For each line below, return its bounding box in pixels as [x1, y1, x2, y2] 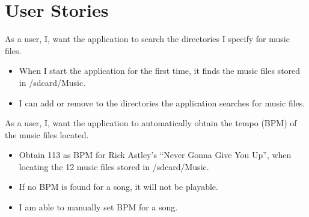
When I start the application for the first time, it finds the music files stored [19, 64, 301, 77]
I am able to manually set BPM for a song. [19, 201, 178, 213]
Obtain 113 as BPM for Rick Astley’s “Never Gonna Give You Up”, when [19, 148, 292, 161]
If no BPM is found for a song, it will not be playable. [19, 180, 218, 193]
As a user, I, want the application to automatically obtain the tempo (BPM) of [5, 117, 297, 129]
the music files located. [5, 128, 89, 141]
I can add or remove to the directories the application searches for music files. [19, 96, 305, 109]
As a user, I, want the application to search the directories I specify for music [5, 32, 290, 45]
